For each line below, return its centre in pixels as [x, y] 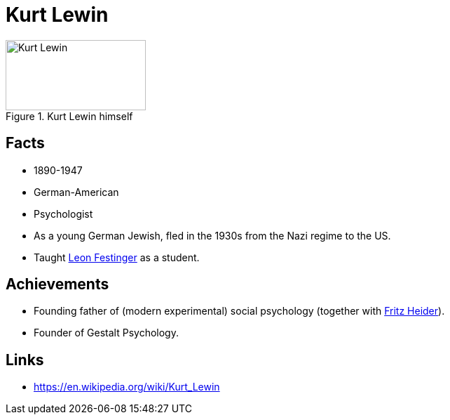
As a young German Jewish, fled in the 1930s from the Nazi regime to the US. [212, 235]
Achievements [57, 284]
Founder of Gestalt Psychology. [106, 333]
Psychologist [63, 214]
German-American [76, 192]
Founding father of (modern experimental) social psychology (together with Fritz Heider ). [239, 311]
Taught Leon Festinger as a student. [117, 257]
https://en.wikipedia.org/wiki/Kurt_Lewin [127, 387]
